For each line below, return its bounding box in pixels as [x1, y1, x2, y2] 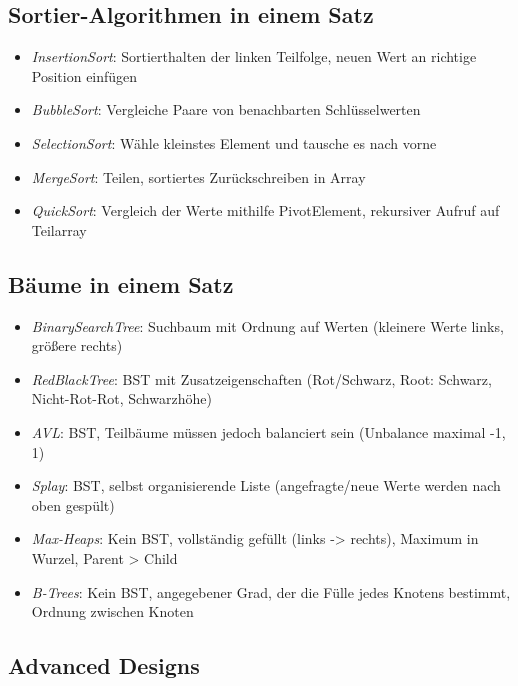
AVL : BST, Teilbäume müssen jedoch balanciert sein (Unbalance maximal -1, [31, 421, 506, 442]
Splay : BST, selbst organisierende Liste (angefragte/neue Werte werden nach [31, 475, 501, 496]
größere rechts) [31, 335, 123, 356]
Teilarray [31, 219, 87, 240]
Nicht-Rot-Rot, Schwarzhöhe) [31, 388, 212, 409]
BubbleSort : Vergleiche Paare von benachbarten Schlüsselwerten [31, 99, 421, 120]
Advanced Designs [8, 650, 200, 681]
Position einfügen [31, 65, 138, 86]
